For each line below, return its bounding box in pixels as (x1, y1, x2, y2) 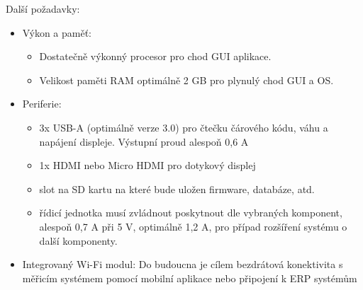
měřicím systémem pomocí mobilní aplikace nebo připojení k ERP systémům (22, 270, 357, 285)
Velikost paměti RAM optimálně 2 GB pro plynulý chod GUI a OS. (39, 72, 334, 87)
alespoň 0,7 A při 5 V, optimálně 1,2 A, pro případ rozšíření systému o (39, 219, 347, 233)
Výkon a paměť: (22, 25, 92, 40)
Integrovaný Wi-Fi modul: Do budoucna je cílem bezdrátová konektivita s (22, 257, 343, 272)
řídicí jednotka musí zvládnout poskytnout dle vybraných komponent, (39, 205, 342, 220)
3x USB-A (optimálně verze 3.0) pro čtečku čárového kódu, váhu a (39, 120, 328, 134)
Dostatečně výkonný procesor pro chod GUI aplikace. (39, 49, 272, 64)
